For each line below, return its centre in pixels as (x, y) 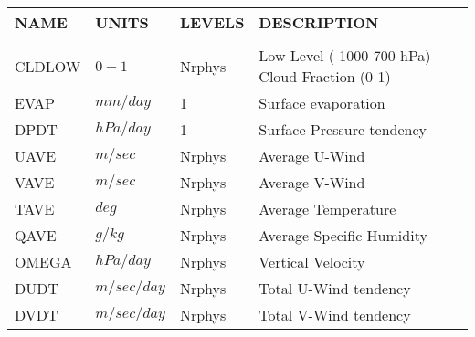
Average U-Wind (312, 156)
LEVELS (212, 22)
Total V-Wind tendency (335, 315)
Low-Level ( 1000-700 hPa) (345, 55)
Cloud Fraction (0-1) (325, 76)
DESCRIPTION (319, 22)
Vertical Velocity (312, 262)
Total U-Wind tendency (335, 288)
